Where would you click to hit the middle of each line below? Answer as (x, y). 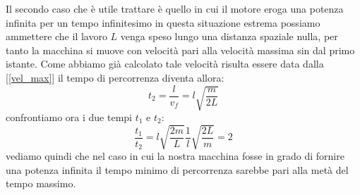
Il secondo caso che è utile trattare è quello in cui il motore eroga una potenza (175, 8)
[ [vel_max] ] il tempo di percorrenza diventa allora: (115, 77)
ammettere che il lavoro (56, 36)
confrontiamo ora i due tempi (69, 117)
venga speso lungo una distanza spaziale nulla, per (229, 36)
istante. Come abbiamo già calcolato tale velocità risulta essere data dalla (165, 64)
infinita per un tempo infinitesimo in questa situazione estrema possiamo (163, 22)
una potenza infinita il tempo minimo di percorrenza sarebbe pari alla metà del (177, 169)
